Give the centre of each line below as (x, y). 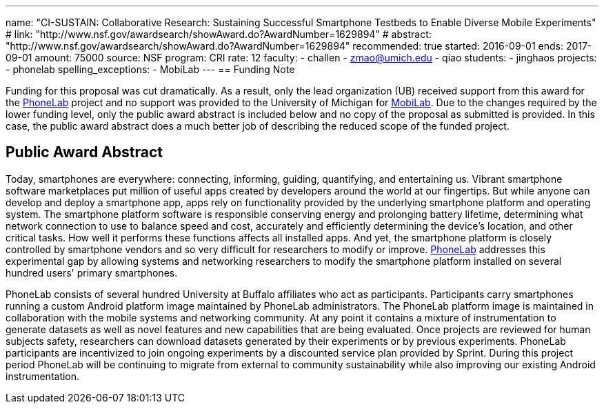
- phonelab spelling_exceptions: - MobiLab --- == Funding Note (150, 69)
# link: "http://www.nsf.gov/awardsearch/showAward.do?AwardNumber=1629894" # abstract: (219, 34)
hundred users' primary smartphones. (92, 272)
